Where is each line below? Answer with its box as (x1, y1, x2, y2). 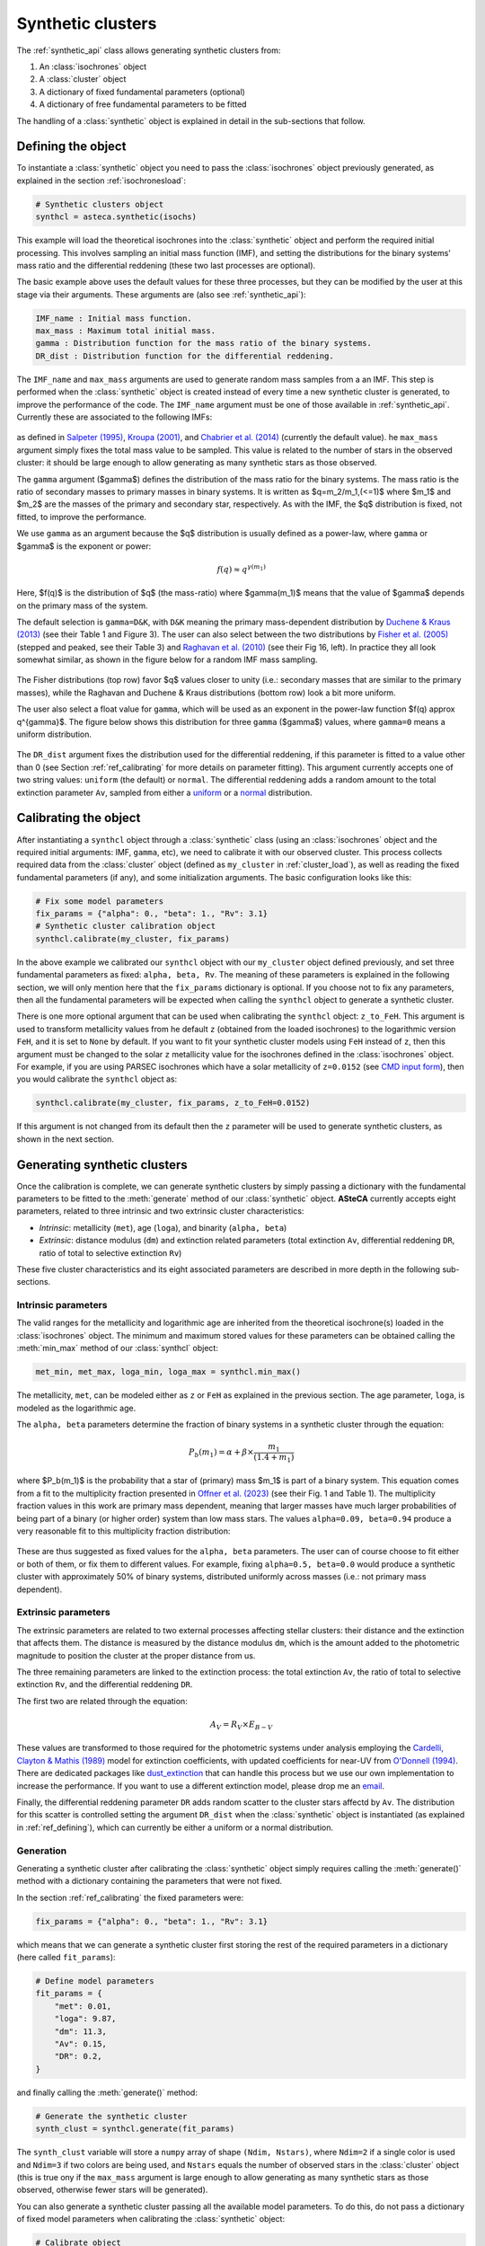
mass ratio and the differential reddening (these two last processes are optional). (16, 260, 316, 270)
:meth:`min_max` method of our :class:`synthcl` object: (16, 1343, 219, 1354)
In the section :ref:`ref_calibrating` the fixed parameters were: (16, 1892, 244, 1903)
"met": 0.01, (54, 2001, 112, 2012)
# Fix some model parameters (35, 896, 164, 906)
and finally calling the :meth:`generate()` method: (16, 2087, 198, 2098)
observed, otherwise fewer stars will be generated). (16, 2184, 208, 2196)
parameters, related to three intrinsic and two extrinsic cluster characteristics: (16, 1206, 304, 1216)
